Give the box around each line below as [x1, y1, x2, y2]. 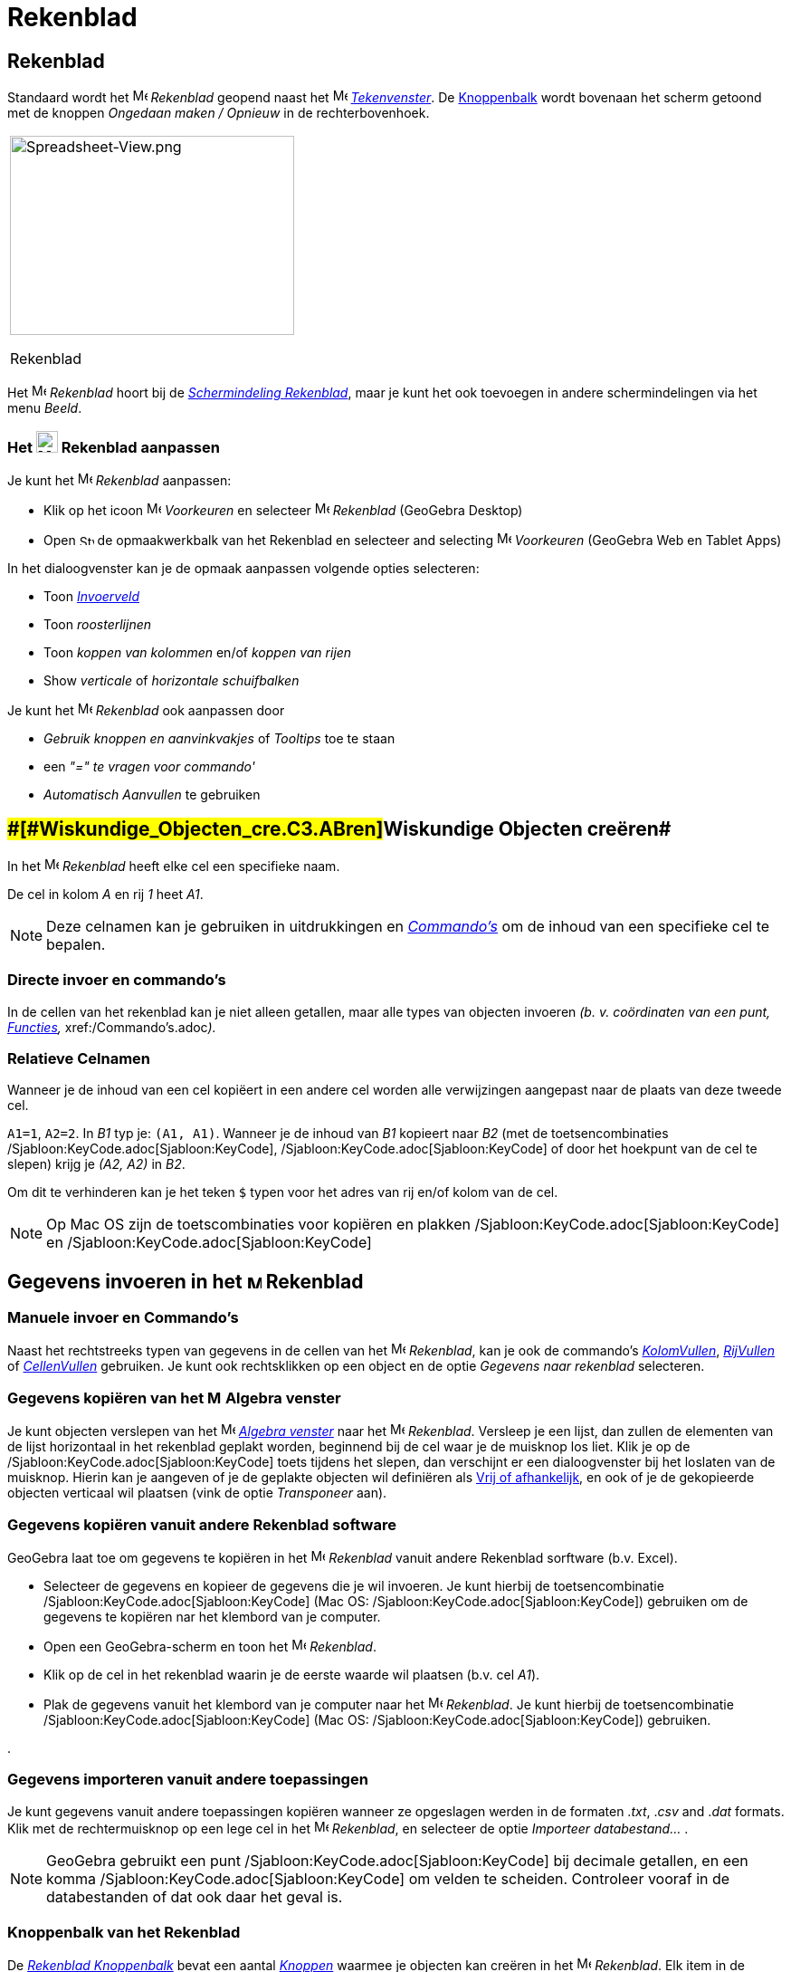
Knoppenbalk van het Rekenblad [7, 1923, 241, 1942]
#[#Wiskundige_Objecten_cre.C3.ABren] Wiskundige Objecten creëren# [7, 818, 672, 841]
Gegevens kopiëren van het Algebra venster [7, 1388, 341, 1407]
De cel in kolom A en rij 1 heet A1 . [7, 885, 204, 902]
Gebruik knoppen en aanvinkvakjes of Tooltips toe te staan [43, 730, 395, 746]
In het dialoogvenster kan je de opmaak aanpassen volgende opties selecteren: [7, 560, 480, 576]
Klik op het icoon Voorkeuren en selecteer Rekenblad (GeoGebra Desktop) [43, 502, 523, 518]
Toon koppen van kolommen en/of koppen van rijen [43, 644, 352, 660]
